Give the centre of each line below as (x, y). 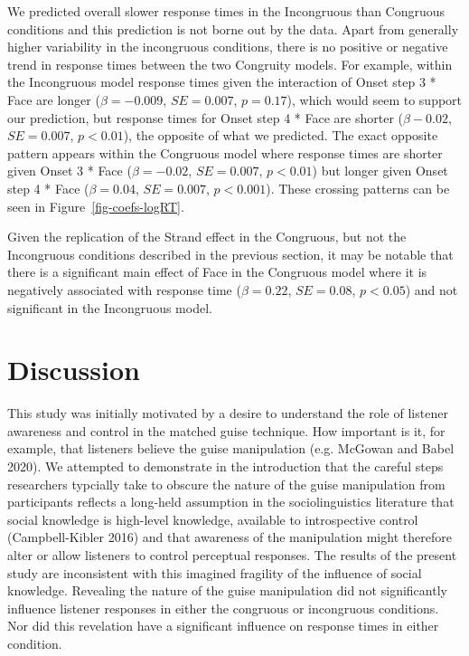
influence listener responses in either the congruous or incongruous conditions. (223, 608)
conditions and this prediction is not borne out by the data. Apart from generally (233, 29)
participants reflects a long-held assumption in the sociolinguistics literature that (231, 502)
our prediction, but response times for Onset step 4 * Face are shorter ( (206, 117)
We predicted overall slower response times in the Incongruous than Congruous (226, 11)
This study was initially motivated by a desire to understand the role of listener (228, 413)
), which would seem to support (375, 99)
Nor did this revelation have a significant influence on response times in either (223, 626)
